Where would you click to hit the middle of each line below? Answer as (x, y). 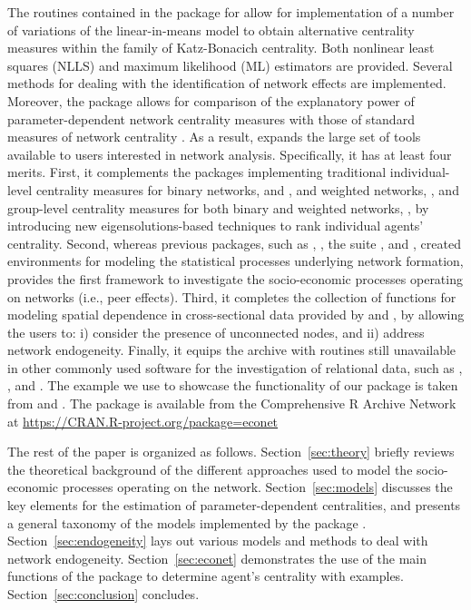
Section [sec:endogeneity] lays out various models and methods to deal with (218, 541)
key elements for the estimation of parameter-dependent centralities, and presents (234, 505)
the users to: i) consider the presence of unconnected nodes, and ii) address (216, 332)
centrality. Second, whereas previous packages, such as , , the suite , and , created (234, 243)
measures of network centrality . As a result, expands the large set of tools (214, 137)
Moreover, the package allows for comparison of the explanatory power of (211, 100)
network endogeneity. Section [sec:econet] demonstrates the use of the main (217, 558)
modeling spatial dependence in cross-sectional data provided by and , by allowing (236, 315)
